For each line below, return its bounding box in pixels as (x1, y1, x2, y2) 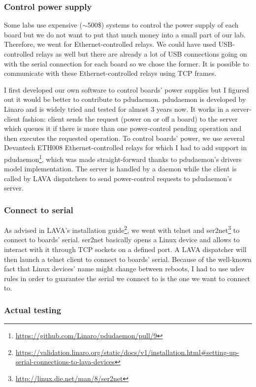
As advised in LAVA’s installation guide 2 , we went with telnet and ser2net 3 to (4, 224, 240, 235)
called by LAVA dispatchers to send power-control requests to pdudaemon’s (4, 173, 232, 183)
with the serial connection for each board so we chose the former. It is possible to (4, 58, 249, 68)
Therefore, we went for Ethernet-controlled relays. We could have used (4, 39, 217, 49)
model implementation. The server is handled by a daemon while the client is (4, 163, 237, 174)
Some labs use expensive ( (4, 20, 82, 30)
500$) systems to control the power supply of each (87, 20, 239, 30)
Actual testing (4, 303, 62, 316)
